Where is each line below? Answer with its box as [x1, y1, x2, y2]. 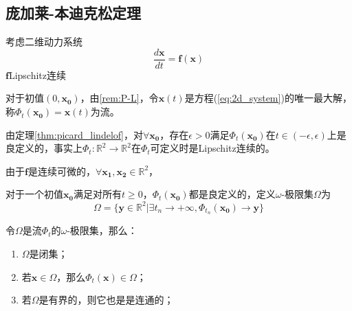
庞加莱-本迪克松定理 [5, 2, 142, 23]
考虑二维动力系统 [5, 34, 82, 49]
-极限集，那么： [67, 223, 137, 238]
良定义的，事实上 [5, 141, 82, 155]
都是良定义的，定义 [188, 187, 276, 201]
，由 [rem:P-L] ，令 [80, 91, 159, 105]
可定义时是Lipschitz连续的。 [150, 141, 275, 155]
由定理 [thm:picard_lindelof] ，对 [5, 127, 143, 141]
